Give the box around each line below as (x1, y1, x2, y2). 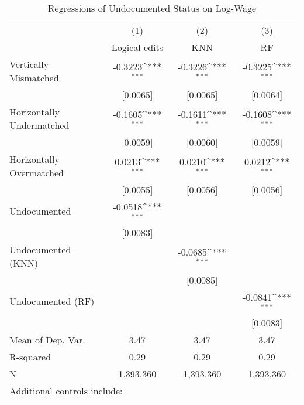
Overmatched (9, 166, 64, 179)
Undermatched (9, 118, 70, 132)
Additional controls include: (9, 383, 123, 397)
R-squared (9, 349, 51, 363)
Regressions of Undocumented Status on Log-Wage (47, 1, 257, 15)
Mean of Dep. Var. (9, 332, 85, 346)
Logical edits (111, 40, 164, 54)
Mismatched (9, 71, 59, 84)
